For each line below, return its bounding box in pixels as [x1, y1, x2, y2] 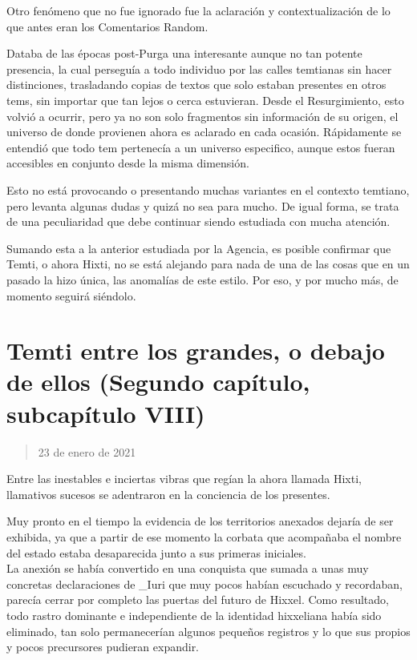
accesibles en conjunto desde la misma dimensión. [6, 155, 249, 171]
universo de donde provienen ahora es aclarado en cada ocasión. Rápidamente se [6, 123, 402, 140]
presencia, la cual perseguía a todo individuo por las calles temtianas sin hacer [6, 60, 392, 77]
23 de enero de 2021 [38, 443, 136, 460]
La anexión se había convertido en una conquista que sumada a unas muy [6, 560, 369, 577]
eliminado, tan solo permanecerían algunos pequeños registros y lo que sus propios [6, 622, 411, 639]
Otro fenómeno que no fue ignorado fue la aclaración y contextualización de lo [6, 2, 391, 18]
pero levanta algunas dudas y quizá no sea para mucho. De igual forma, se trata [6, 197, 399, 214]
